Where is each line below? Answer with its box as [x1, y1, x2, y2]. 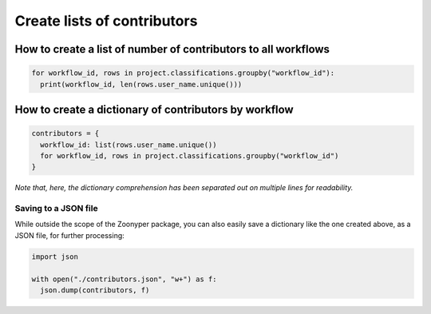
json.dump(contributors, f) [40, 285, 150, 295]
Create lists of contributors [14, 12, 198, 30]
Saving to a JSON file [14, 203, 99, 214]
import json [31, 252, 79, 261]
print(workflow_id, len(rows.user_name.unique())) [40, 80, 243, 89]
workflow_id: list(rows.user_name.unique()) [40, 140, 217, 149]
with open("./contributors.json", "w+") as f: [31, 274, 217, 284]
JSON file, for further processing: [14, 230, 125, 240]
